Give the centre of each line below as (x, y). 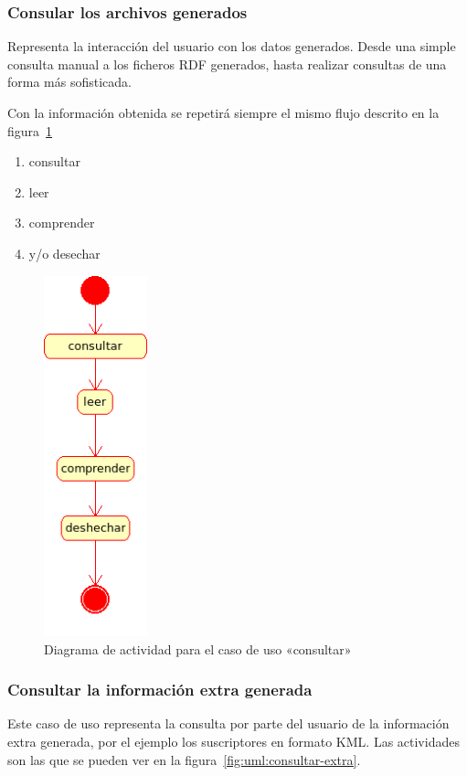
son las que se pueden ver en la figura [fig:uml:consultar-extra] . (184, 759)
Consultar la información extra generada (160, 690)
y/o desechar (64, 253)
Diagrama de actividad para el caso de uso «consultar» (198, 648)
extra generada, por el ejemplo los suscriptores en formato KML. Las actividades (233, 741)
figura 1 (30, 130)
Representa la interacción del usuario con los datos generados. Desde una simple (232, 46)
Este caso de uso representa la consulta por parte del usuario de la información (228, 723)
